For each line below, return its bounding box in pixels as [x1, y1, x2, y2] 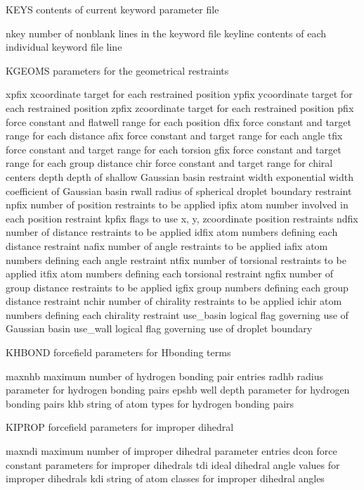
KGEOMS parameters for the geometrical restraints [6, 63, 229, 77]
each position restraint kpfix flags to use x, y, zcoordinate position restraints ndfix [6, 211, 358, 225]
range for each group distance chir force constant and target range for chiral [6, 156, 333, 170]
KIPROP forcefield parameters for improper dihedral [6, 420, 234, 434]
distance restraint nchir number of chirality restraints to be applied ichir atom [6, 294, 342, 308]
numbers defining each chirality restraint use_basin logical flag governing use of [6, 307, 349, 322]
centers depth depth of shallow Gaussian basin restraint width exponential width [6, 169, 353, 184]
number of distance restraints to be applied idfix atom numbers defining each [6, 225, 338, 239]
